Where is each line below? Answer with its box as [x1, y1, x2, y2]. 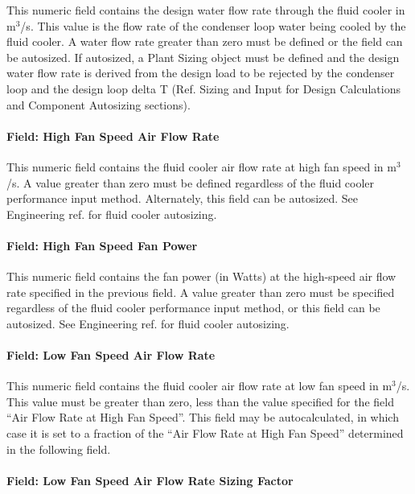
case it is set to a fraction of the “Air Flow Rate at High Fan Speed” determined [6, 425, 404, 442]
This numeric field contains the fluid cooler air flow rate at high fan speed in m [6, 158, 397, 175]
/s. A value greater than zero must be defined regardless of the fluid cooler [6, 174, 375, 191]
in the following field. [6, 440, 111, 457]
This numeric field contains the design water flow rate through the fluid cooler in [6, 2, 405, 18]
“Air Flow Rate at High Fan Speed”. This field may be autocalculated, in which [6, 409, 399, 426]
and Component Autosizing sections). [6, 96, 191, 113]
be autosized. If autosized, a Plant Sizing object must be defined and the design [6, 48, 400, 65]
